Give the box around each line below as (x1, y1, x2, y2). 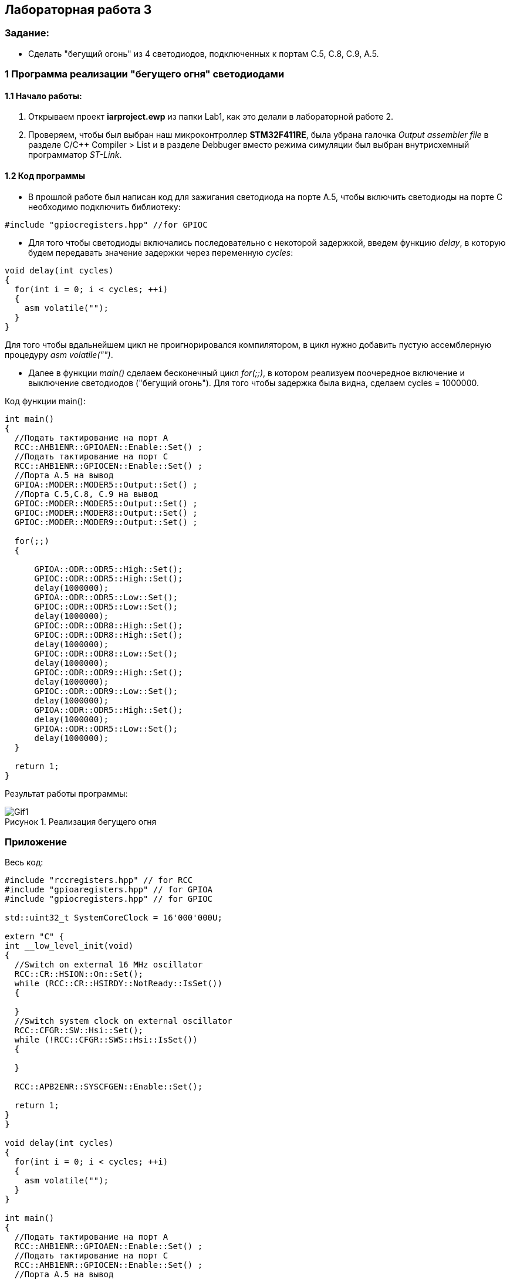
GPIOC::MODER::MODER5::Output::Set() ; (14, 498, 198, 508)
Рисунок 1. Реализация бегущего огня (5, 816, 157, 827)
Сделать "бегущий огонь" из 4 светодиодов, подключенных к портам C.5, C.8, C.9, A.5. (28, 48, 379, 59)
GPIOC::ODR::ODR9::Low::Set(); (34, 686, 178, 696)
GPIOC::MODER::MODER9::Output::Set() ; (14, 517, 198, 527)
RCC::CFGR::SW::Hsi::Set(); (14, 1026, 144, 1036)
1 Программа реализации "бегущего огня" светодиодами (5, 68, 285, 80)
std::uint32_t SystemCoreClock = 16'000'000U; (5, 913, 222, 923)
